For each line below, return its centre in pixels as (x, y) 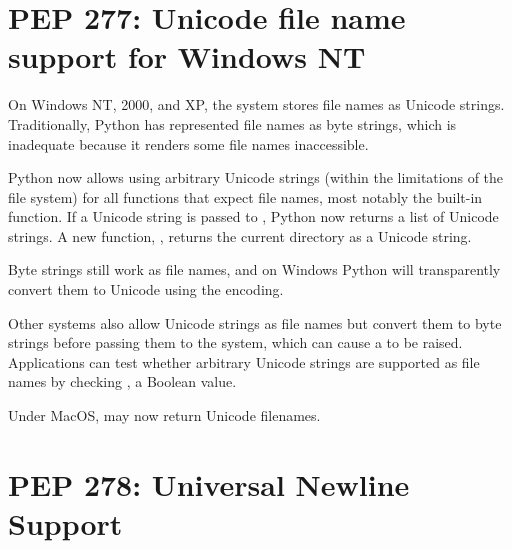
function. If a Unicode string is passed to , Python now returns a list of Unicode (253, 216)
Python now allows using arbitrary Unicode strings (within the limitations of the (256, 177)
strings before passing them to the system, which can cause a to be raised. (235, 342)
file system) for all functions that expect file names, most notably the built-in (245, 196)
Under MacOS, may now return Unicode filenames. (164, 415)
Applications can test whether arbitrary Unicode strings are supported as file (244, 361)
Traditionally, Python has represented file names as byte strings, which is (232, 123)
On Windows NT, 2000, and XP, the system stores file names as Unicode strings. (256, 104)
